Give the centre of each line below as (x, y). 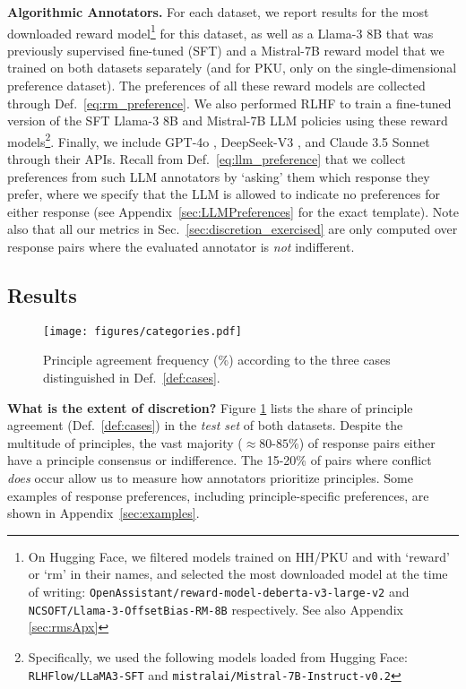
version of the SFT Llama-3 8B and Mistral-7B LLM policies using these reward (228, 121)
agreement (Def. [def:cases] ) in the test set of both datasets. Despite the (205, 425)
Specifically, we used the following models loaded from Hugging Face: (218, 656)
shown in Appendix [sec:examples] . (104, 513)
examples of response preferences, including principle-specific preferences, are (218, 495)
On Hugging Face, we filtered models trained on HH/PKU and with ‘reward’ (239, 556)
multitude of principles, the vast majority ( (125, 442)
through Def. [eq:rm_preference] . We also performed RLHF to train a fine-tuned (229, 103)
